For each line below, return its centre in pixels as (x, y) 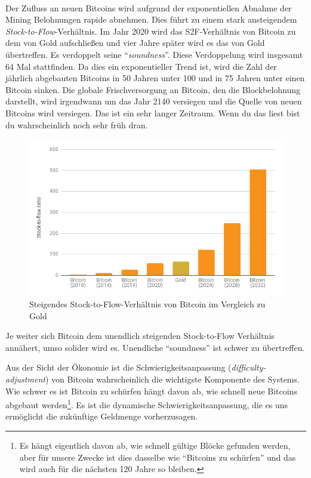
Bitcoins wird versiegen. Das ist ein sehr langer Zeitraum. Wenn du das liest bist (153, 112)
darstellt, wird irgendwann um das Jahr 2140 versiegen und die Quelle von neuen (154, 101)
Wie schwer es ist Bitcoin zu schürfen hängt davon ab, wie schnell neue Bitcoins (151, 391)
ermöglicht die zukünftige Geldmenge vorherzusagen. (102, 416)
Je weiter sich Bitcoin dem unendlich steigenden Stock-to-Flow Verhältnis (140, 336)
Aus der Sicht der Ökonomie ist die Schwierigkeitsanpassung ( (118, 367)
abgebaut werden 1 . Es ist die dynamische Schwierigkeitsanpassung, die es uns (147, 404)
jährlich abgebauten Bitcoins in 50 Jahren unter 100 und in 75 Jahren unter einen (155, 78)
